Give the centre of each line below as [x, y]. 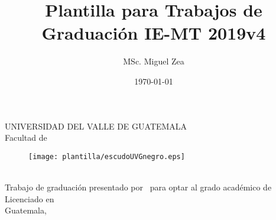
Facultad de [26, 137]
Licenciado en [30, 198]
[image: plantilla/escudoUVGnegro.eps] [107, 156]
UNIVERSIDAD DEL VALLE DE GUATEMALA [96, 126]
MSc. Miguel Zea [154, 61]
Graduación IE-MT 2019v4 [154, 33]
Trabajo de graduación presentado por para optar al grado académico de [138, 187]
